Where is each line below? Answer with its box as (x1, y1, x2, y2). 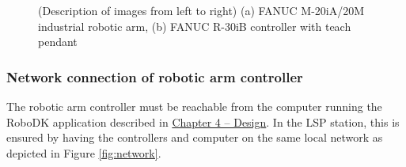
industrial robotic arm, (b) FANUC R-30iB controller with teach (38, 17, 351, 34)
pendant (38, 33, 78, 50)
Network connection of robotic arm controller (6, 66, 303, 86)
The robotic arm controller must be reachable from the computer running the (6, 98, 382, 114)
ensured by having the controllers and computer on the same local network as (6, 129, 383, 146)
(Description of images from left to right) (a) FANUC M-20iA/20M (38, 2, 365, 18)
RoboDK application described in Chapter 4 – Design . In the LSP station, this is (6, 113, 400, 130)
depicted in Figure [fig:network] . (6, 144, 161, 161)
